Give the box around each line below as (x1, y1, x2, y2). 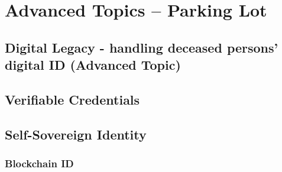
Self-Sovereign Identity (5, 125, 147, 143)
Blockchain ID (5, 156, 74, 171)
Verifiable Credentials (5, 90, 140, 108)
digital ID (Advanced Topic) (5, 56, 181, 74)
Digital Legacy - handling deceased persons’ (5, 38, 278, 56)
